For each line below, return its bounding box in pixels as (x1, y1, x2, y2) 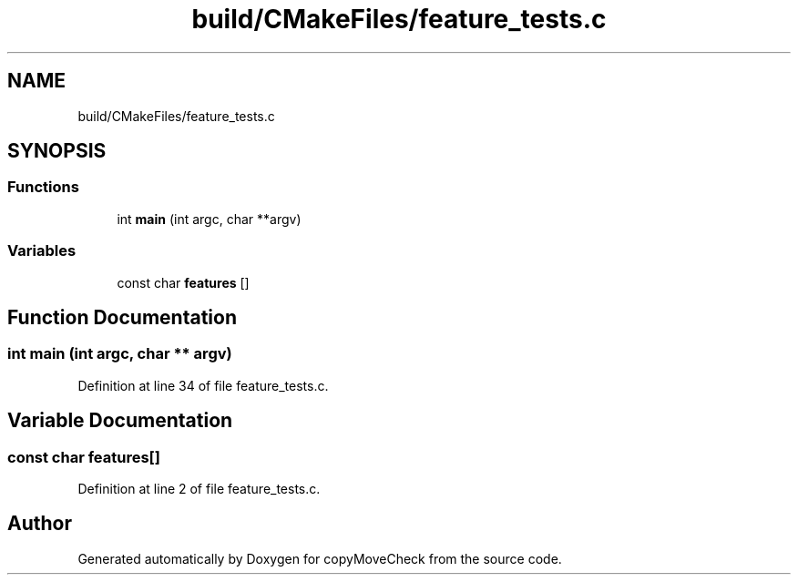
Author (7, 512, 72, 536)
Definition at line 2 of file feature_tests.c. (77, 481, 321, 496)
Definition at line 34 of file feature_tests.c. (77, 377, 329, 393)
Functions (7, 178, 79, 197)
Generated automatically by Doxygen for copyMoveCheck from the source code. (77, 550, 562, 567)
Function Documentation (7, 305, 237, 329)
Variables (7, 241, 77, 260)
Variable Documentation (7, 409, 233, 433)
